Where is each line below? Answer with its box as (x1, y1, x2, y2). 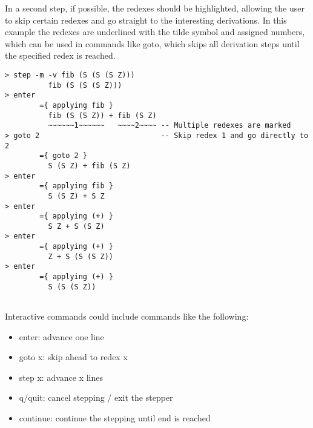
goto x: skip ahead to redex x (19, 351, 128, 363)
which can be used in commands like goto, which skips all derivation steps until (5, 37, 300, 50)
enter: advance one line (19, 330, 104, 343)
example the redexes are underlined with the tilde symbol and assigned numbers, (5, 25, 305, 38)
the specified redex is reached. (5, 49, 116, 62)
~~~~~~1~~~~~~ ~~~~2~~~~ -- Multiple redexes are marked (48, 121, 291, 130)
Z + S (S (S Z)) (48, 252, 113, 261)
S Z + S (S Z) (48, 222, 105, 231)
